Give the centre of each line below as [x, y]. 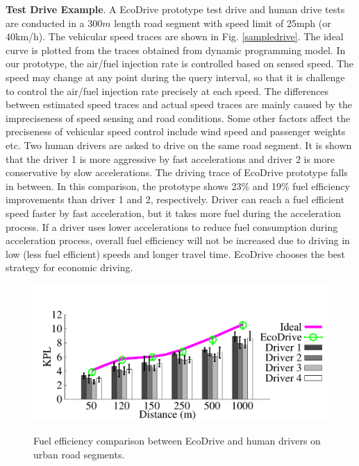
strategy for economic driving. [69, 267]
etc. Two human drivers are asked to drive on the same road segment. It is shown [179, 145]
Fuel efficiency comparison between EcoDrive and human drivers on [177, 440]
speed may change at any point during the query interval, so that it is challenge [175, 77]
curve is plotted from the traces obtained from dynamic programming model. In [176, 50]
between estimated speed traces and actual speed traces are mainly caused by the [179, 104]
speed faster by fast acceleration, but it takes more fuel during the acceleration [173, 213]
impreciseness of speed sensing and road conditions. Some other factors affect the [178, 118]
